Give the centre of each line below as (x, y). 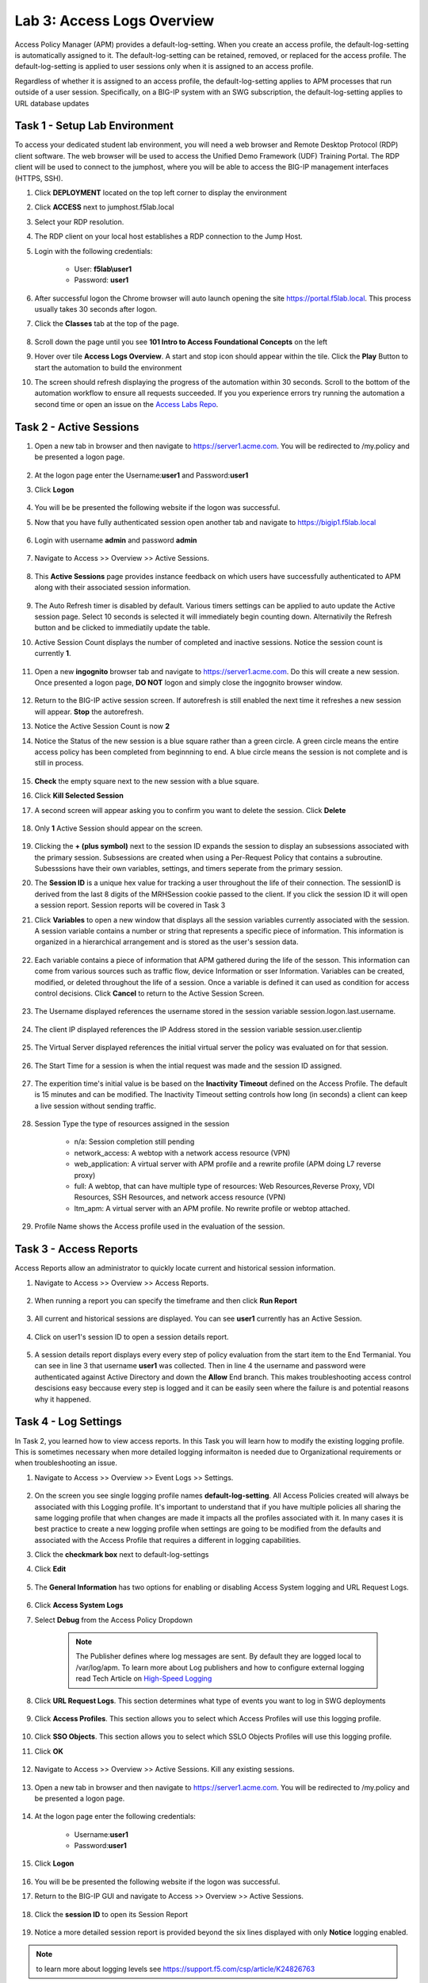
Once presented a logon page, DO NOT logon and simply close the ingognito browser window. (189, 682)
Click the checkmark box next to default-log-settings (122, 1555)
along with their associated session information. (113, 588)
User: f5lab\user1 (103, 269)
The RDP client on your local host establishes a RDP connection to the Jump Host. (168, 236)
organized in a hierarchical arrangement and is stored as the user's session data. (166, 942)
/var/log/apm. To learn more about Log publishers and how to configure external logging (220, 1667)
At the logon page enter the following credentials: (115, 1816)
